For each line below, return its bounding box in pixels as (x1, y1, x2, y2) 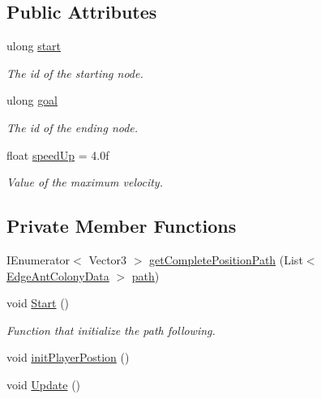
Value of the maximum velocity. (6, 174, 163, 191)
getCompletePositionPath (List (149, 251, 303, 268)
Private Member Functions (6, 213, 237, 238)
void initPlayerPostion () (6, 349, 130, 366)
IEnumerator (6, 251, 71, 268)
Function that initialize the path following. (6, 321, 216, 338)
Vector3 (88, 251, 127, 268)
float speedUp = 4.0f (6, 146, 109, 163)
